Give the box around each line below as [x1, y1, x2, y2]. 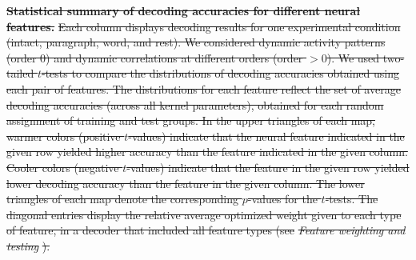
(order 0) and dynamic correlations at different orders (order [6, 49, 303, 66]
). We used [326, 49, 380, 66]
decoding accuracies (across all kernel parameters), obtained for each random [6, 96, 384, 113]
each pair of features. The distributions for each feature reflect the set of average [6, 80, 401, 97]
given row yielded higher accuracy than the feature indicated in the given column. [6, 143, 408, 160]
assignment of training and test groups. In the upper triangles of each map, [6, 112, 376, 129]
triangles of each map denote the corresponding [6, 190, 238, 207]
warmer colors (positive [6, 127, 121, 144]
